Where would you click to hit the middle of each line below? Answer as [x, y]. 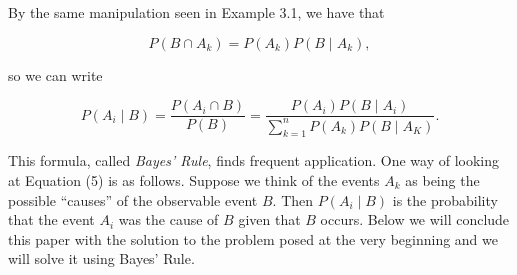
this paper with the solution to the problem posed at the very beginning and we [253, 238]
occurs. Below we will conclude [415, 219]
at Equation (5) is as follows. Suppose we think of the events [194, 179]
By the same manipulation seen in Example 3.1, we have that [196, 12]
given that [269, 219]
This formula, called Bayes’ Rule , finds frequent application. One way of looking [254, 160]
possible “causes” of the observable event [133, 199]
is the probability [445, 199]
